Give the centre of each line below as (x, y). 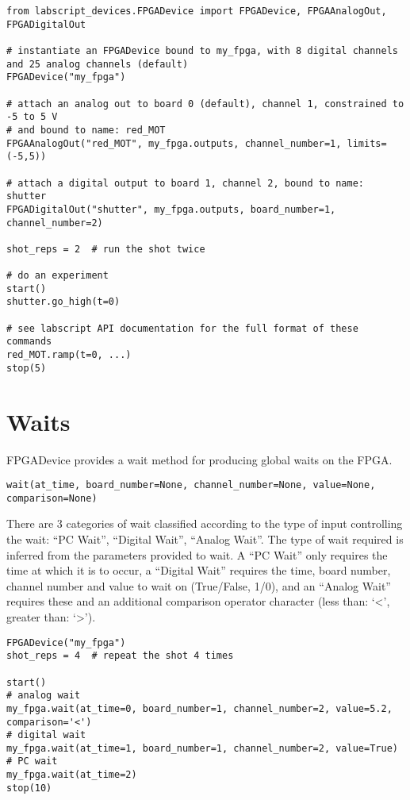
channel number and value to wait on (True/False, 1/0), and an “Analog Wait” (199, 585)
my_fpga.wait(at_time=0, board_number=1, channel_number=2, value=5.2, (199, 708)
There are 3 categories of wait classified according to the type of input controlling (205, 523)
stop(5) (27, 368)
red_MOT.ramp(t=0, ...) (69, 355)
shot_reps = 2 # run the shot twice (106, 249)
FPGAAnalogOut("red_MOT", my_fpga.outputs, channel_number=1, (174, 143)
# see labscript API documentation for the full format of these (182, 328)
